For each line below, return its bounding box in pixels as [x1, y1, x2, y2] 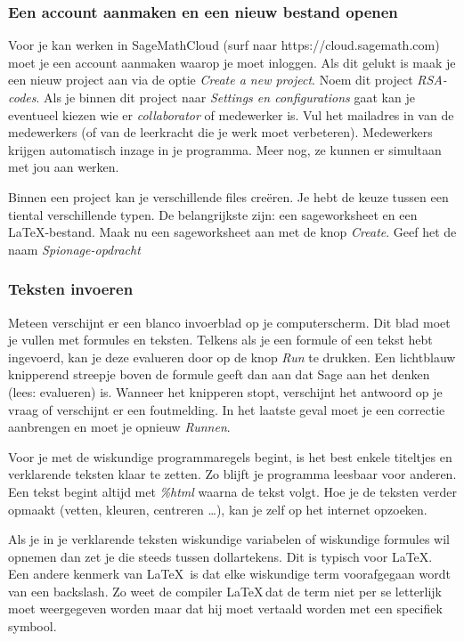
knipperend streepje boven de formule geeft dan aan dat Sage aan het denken [8, 365, 430, 384]
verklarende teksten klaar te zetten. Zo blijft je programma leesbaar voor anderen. [8, 465, 457, 483]
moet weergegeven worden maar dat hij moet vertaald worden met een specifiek [8, 599, 443, 618]
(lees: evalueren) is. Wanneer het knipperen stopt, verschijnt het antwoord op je [8, 382, 443, 401]
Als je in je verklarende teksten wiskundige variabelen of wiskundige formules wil [8, 530, 450, 548]
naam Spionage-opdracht [8, 239, 141, 258]
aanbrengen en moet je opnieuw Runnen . [8, 418, 231, 436]
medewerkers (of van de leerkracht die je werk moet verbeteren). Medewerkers [8, 123, 433, 142]
